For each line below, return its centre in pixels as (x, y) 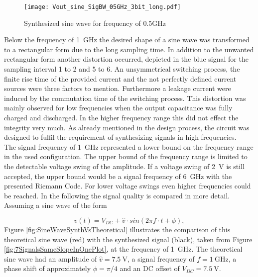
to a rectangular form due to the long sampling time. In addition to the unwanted (129, 49)
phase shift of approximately (48, 268)
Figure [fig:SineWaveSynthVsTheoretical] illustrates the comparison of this (117, 229)
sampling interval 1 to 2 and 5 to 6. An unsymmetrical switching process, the (122, 69)
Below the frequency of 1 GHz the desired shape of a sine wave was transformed (127, 40)
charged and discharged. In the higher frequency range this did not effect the (121, 117)
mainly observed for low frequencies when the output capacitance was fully (118, 108)
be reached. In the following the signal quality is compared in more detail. (117, 195)
